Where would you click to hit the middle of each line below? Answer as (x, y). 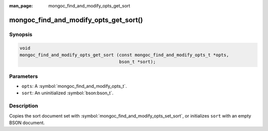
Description (24, 106)
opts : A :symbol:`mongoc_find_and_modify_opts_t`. (74, 86)
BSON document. (27, 123)
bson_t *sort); (137, 62)
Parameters (24, 76)
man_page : (21, 6)
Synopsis (21, 34)
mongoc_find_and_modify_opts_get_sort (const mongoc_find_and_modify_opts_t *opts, (124, 55)
